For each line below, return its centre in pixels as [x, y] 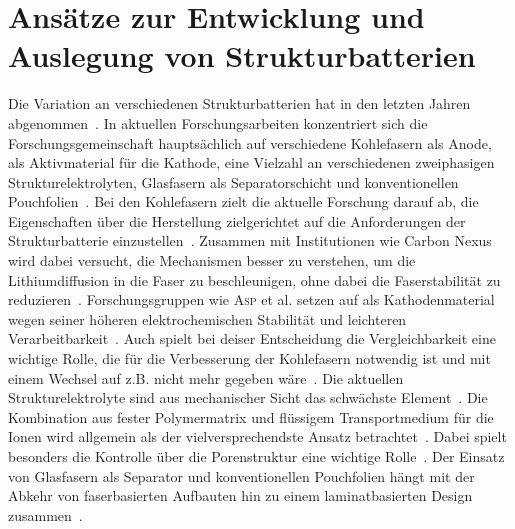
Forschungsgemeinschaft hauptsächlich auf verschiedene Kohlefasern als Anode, [250, 142]
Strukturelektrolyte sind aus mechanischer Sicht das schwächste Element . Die [248, 397]
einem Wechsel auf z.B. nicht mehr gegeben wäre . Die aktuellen [206, 377]
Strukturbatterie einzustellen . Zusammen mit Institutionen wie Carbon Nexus [250, 240]
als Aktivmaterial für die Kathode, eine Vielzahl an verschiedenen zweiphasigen [251, 162]
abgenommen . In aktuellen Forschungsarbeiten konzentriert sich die [218, 122]
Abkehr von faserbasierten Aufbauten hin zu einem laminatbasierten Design [240, 495]
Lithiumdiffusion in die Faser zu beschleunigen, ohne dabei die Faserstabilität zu [254, 279]
